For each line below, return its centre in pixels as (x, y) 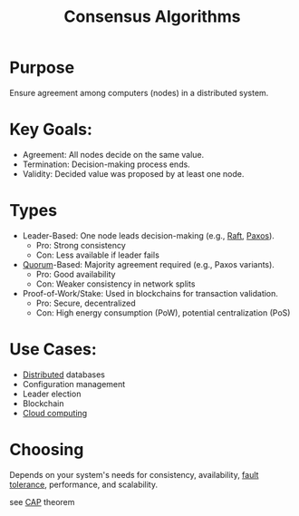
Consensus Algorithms (152, 17)
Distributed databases (64, 375)
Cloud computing (55, 413)
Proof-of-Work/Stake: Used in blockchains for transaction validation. (150, 293)
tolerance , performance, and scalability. (84, 484)
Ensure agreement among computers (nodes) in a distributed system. (139, 92)
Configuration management (74, 384)
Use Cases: (53, 349)
